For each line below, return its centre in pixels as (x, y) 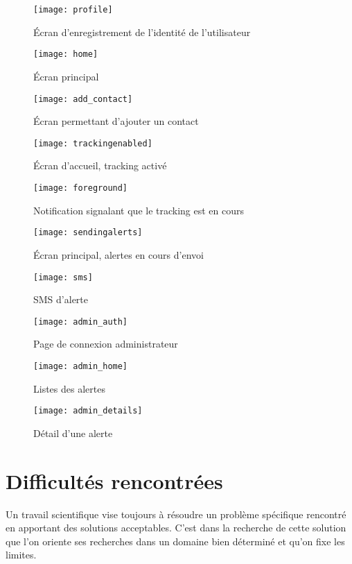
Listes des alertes (69, 388)
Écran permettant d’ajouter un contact (116, 121)
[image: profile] (73, 10)
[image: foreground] (81, 188)
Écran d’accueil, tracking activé (100, 165)
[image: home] (66, 54)
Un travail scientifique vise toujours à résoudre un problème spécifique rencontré (176, 514)
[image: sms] (63, 277)
